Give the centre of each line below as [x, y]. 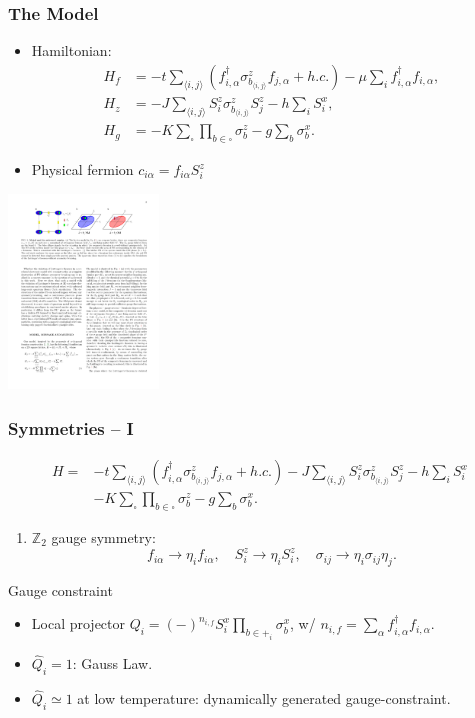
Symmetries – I [71, 427]
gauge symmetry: [103, 536]
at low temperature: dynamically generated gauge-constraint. [264, 698]
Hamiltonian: [71, 50]
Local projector [78, 623]
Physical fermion [82, 169]
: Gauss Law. [112, 663]
